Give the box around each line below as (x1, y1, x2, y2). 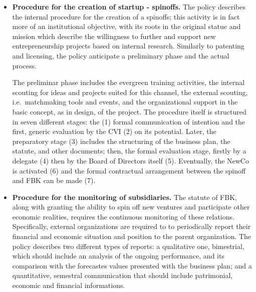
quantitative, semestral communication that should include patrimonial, (12, 270, 233, 280)
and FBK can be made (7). (12, 175, 96, 185)
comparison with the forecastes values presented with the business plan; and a (12, 260, 252, 270)
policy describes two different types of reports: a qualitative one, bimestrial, (12, 240, 244, 251)
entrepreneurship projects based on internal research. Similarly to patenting (12, 40, 244, 51)
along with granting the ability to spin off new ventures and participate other (12, 201, 250, 212)
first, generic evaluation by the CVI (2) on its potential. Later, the (12, 126, 216, 136)
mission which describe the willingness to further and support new (12, 30, 216, 41)
